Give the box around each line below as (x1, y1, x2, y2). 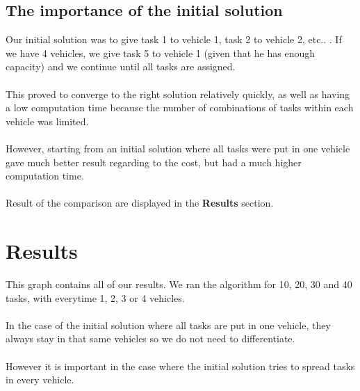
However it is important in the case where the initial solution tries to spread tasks (6, 358, 355, 373)
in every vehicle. (6, 372, 74, 387)
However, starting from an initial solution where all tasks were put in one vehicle (6, 141, 350, 155)
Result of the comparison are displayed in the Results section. (6, 195, 274, 210)
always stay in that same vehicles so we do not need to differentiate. (6, 331, 295, 346)
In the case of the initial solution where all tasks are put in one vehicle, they (6, 317, 331, 332)
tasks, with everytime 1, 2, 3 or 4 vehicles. (6, 290, 185, 305)
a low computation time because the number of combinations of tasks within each (6, 100, 354, 115)
